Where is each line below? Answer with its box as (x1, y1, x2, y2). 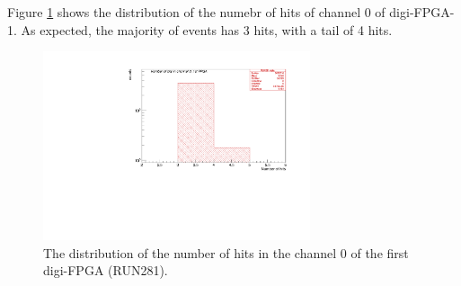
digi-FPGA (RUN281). (43, 261, 168, 280)
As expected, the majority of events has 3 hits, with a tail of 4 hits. (21, 20, 393, 39)
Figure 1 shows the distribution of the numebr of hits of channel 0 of (7, 3, 386, 21)
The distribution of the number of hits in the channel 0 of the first (43, 243, 409, 262)
